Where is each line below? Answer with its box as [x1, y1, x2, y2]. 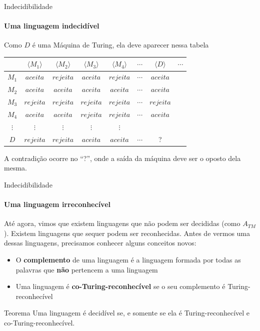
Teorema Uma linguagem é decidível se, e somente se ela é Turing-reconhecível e [4, 307, 250, 318]
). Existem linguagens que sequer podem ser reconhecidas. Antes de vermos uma [4, 227, 250, 238]
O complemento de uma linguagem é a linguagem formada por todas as [15, 254, 241, 264]
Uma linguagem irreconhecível [4, 199, 110, 209]
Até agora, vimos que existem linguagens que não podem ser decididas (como [4, 218, 240, 228]
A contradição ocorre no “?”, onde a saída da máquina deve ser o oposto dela [4, 152, 241, 163]
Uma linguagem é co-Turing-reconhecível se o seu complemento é [15, 281, 225, 291]
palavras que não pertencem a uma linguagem [15, 264, 158, 274]
